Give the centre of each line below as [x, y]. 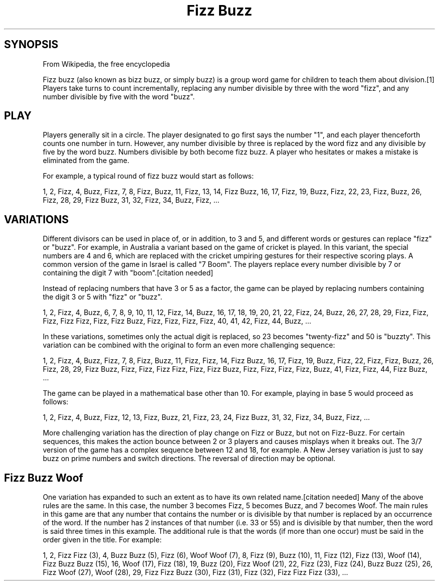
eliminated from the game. [86, 161]
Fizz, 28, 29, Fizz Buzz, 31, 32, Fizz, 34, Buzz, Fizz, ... [131, 200]
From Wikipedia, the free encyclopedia [106, 64]
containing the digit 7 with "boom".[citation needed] [128, 273]
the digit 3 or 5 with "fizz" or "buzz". [102, 297]
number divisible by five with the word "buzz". [119, 96]
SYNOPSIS [31, 45]
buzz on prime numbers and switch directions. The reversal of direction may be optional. [189, 459]
